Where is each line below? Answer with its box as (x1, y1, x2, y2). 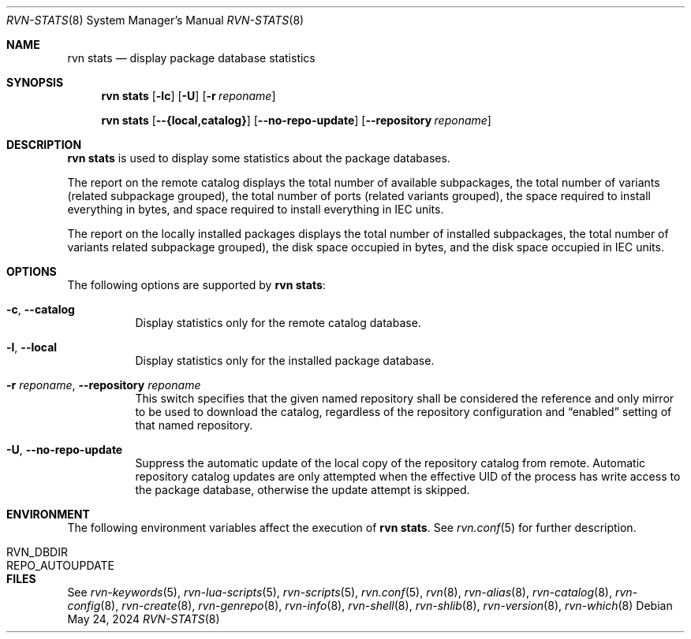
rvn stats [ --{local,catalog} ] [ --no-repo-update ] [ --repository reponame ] (101, 113, 491, 127)
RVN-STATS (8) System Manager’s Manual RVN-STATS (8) (6, 13, 304, 27)
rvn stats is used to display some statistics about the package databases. (67, 151, 450, 165)
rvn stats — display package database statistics (67, 51, 316, 65)
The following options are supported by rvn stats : (67, 278, 326, 292)
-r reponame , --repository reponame (6, 378, 201, 392)
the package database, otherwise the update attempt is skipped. (135, 483, 470, 496)
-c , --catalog (6, 303, 75, 316)
